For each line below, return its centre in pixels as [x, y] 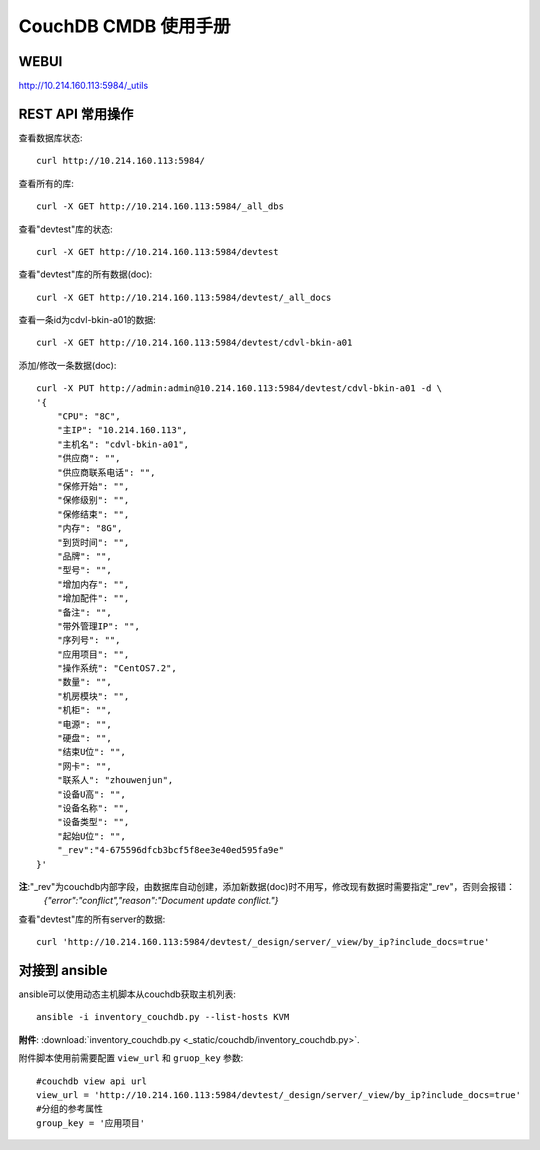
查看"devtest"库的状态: [66, 229]
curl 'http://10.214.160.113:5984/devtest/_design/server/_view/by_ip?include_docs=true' [263, 942]
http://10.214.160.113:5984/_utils [83, 86]
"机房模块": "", [93, 696]
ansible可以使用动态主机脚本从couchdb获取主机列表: [127, 994]
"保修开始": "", [93, 486]
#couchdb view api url [92, 1081]
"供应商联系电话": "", [106, 472]
